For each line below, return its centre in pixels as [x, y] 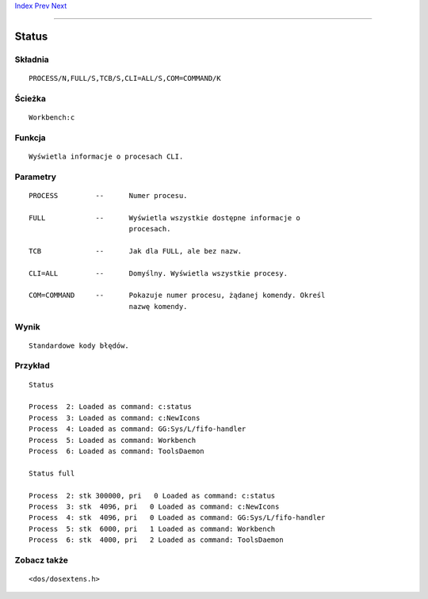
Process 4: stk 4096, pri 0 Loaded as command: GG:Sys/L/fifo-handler [177, 518]
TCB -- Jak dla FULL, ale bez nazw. [135, 251]
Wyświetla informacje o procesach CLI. [106, 156]
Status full [52, 473]
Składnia [32, 59]
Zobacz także [42, 560]
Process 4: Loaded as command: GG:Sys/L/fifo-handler [138, 429]
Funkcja [31, 137]
